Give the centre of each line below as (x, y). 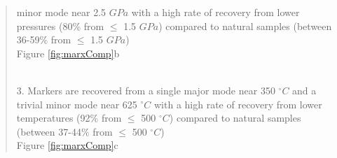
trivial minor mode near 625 (77, 104)
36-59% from (44, 39)
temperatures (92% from (69, 118)
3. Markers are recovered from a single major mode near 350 (146, 90)
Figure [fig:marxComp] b (68, 53)
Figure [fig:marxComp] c (67, 145)
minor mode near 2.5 (61, 12)
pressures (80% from (60, 26)
